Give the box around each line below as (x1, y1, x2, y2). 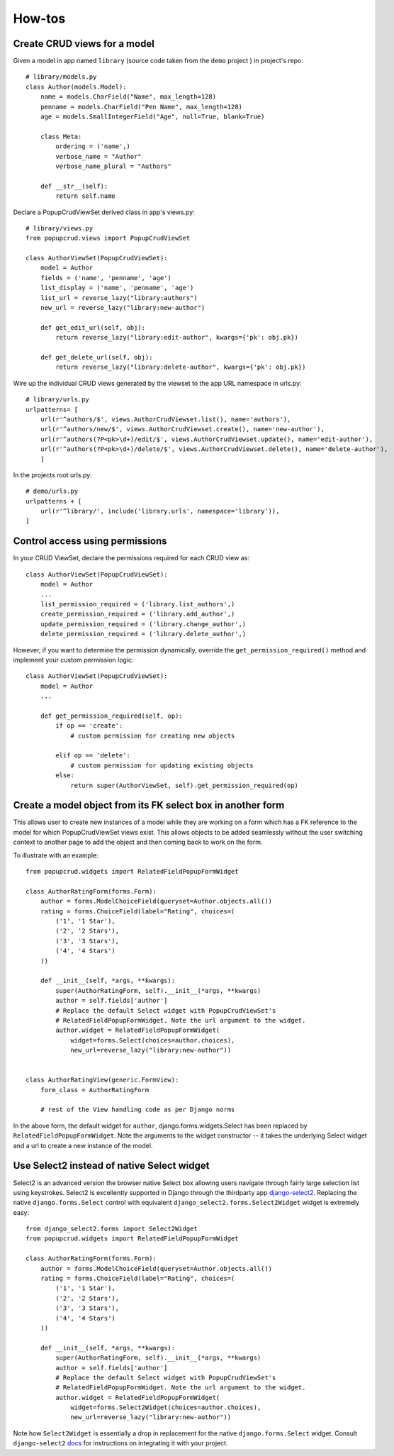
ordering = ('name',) (55, 143, 131, 150)
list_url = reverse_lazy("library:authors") (40, 294, 198, 301)
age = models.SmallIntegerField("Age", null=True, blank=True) (40, 113, 265, 121)
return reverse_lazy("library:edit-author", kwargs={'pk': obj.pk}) (55, 333, 299, 342)
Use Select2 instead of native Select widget (13, 1160, 210, 1172)
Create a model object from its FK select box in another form (13, 799, 285, 811)
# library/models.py (26, 73, 97, 81)
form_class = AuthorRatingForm (40, 1086, 150, 1094)
